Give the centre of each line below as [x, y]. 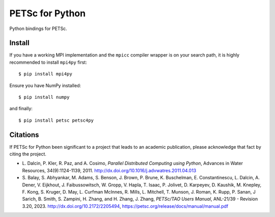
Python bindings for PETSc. [38, 29]
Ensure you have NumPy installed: [45, 85]
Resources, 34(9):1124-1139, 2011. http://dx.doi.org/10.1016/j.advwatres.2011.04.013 [109, 170]
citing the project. [28, 154]
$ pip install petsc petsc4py [56, 120]
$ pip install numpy [44, 97]
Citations [24, 135]
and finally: [21, 108]
